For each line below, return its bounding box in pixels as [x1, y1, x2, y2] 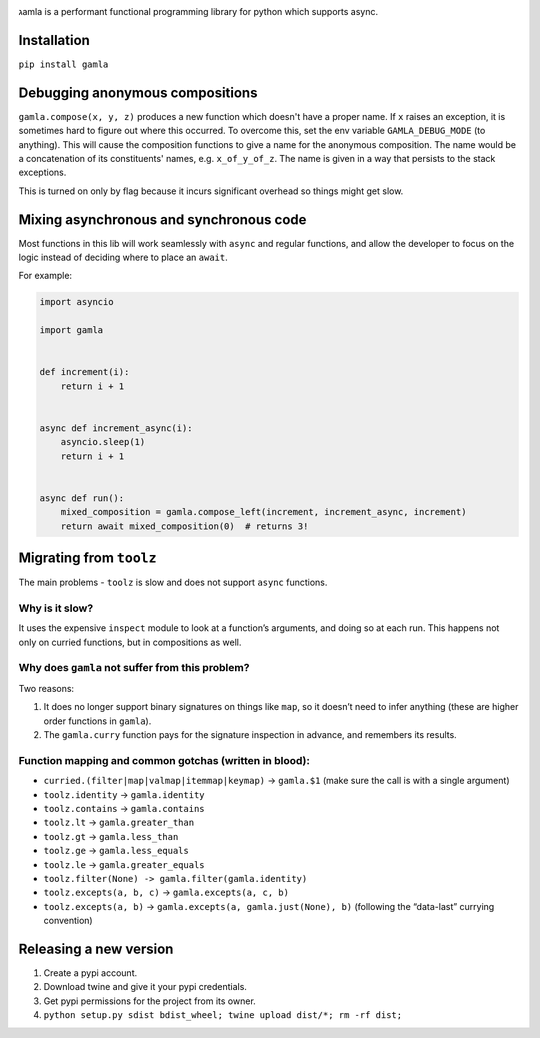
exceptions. [18, 166, 67, 179]
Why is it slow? [18, 601, 94, 615]
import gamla [39, 325, 104, 336]
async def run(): [39, 492, 125, 504]
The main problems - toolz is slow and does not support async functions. [18, 576, 328, 589]
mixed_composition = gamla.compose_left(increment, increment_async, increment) [60, 506, 467, 518]
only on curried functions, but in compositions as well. [18, 636, 242, 648]
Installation [18, 31, 90, 49]
